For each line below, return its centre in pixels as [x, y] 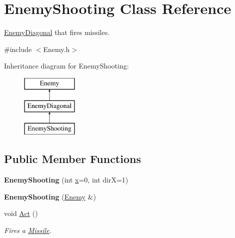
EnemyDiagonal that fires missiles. [57, 32]
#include [18, 49]
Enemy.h [56, 49]
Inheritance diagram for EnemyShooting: [66, 66]
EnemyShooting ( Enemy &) [50, 196]
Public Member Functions [72, 159]
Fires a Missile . [28, 230]
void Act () [21, 213]
